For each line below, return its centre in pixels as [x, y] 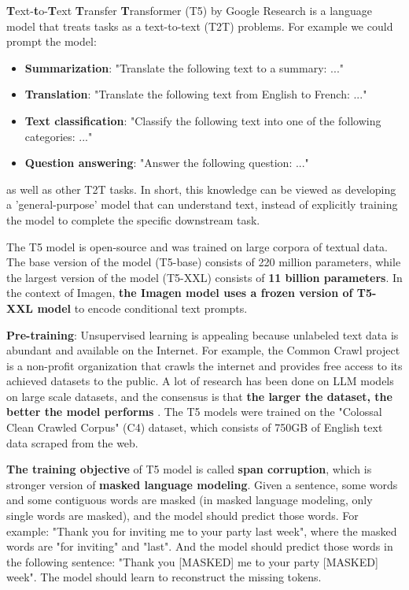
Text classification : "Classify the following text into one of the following [203, 120]
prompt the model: [52, 41]
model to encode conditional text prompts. [142, 308]
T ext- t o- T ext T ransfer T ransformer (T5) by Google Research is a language [189, 10]
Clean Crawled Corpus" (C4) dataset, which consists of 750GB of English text [195, 427]
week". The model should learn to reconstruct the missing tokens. [164, 577]
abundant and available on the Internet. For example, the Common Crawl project [203, 350]
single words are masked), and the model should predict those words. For [182, 516]
